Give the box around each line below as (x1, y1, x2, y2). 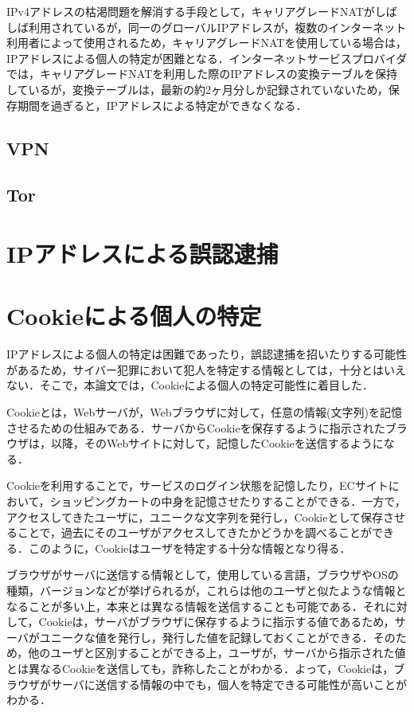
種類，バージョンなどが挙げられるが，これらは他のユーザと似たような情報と (6, 581, 407, 598)
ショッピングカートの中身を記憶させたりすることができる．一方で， (49, 492, 406, 509)
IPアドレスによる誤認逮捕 (6, 237, 279, 269)
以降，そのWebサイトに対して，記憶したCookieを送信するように (50, 435, 384, 452)
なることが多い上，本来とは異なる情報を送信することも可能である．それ (6, 597, 385, 614)
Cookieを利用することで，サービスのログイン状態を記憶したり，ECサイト (6, 477, 389, 494)
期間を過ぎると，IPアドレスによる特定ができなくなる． (17, 96, 307, 113)
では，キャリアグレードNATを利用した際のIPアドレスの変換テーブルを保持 (6, 65, 397, 82)
